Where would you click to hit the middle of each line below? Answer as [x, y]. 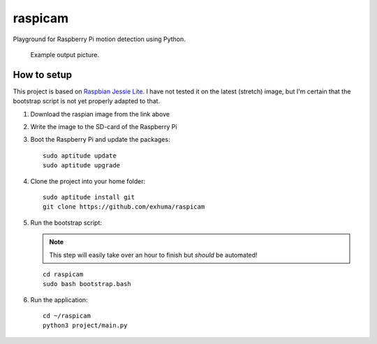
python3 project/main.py [85, 326]
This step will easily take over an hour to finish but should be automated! [153, 255]
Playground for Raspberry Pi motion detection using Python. [99, 39]
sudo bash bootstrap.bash [87, 284]
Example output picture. [65, 54]
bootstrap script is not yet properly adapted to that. [87, 101]
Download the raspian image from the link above [100, 114]
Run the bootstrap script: [66, 223]
